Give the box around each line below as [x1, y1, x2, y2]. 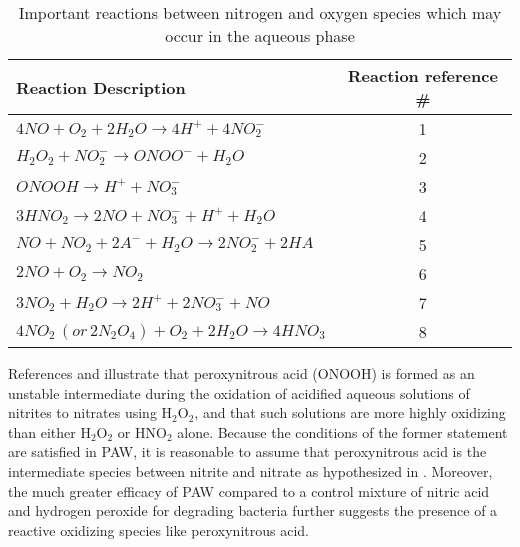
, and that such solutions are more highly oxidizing [194, 402, 506, 423]
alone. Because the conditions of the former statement [177, 421, 508, 442]
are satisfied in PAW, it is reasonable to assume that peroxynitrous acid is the [8, 441, 487, 462]
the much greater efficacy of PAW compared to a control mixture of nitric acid [8, 480, 490, 501]
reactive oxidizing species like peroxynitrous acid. [8, 519, 309, 540]
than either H [8, 421, 91, 442]
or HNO [117, 421, 167, 442]
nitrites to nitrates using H [8, 402, 173, 423]
